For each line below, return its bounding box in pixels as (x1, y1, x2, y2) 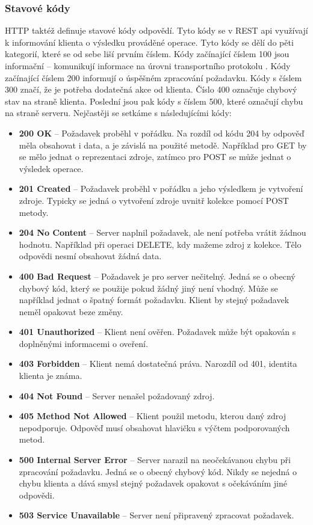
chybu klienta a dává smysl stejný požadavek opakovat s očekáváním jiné (19, 477, 287, 490)
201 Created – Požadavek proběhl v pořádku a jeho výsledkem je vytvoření (19, 182, 303, 195)
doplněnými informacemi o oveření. (19, 337, 148, 349)
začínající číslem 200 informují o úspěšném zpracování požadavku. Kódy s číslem (5, 71, 302, 84)
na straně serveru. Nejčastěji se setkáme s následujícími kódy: (5, 106, 232, 119)
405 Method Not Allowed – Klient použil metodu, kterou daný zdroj (19, 410, 287, 422)
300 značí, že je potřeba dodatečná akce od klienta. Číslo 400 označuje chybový (5, 83, 297, 96)
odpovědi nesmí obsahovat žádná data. (19, 250, 162, 262)
